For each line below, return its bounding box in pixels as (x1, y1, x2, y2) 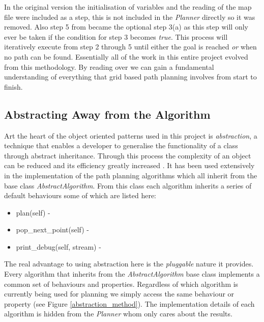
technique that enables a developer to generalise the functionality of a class (4, 140, 238, 151)
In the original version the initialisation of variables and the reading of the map (4, 2, 252, 12)
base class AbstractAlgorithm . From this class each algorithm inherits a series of (4, 180, 252, 191)
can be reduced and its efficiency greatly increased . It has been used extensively (4, 160, 255, 171)
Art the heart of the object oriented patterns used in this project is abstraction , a (4, 130, 257, 141)
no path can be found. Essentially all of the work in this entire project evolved (4, 51, 248, 62)
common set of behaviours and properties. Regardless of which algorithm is (4, 278, 239, 289)
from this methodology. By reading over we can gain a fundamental (4, 61, 214, 72)
